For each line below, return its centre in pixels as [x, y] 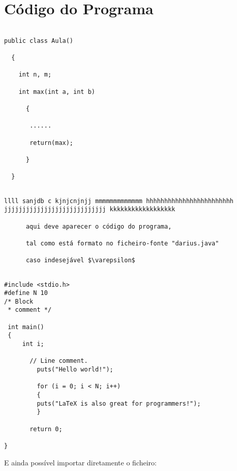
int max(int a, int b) [57, 92]
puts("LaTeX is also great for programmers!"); [119, 403]
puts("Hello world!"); [75, 370]
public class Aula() [39, 41]
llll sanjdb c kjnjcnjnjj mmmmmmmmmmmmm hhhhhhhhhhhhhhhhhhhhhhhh [119, 201]
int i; [33, 344]
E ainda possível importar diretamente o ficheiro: [80, 462]
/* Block [19, 301]
